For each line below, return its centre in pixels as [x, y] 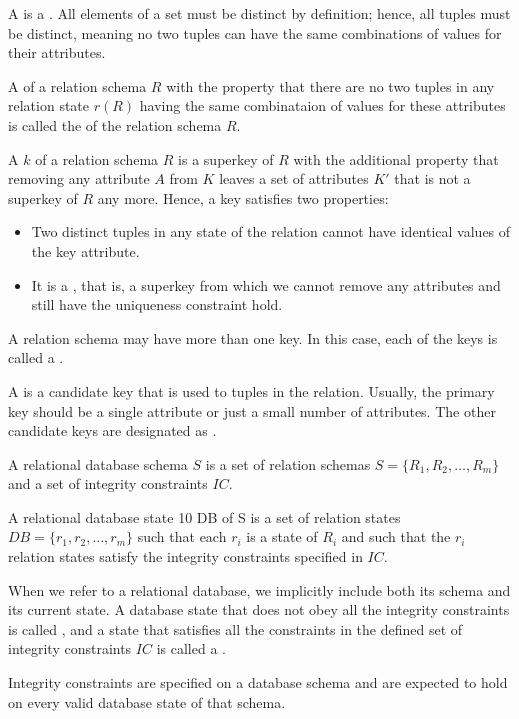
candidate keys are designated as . [112, 430]
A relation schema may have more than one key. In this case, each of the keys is [253, 337]
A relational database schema [98, 463]
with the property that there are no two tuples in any [330, 85]
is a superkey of [226, 158]
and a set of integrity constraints [108, 483]
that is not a [432, 178]
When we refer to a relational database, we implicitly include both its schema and [259, 589]
